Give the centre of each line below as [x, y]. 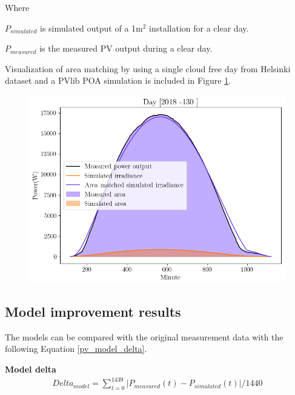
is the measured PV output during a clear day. [126, 48]
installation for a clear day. [199, 28]
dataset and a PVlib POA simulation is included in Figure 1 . [118, 80]
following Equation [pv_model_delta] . [76, 349]
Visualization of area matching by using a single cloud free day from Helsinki [148, 68]
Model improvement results [93, 311]
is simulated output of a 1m [91, 28]
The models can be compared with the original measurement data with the [144, 336]
